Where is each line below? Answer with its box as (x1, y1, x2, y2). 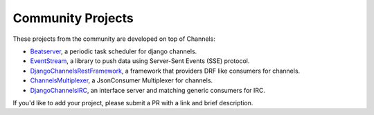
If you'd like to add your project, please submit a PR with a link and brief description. (12, 98, 253, 107)
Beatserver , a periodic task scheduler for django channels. (30, 47, 197, 55)
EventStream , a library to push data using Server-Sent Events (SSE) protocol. (30, 57, 250, 65)
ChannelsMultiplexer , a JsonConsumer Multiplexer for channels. (30, 76, 213, 85)
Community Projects (12, 10, 134, 26)
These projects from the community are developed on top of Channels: (12, 35, 216, 43)
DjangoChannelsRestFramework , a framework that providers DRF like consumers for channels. (30, 67, 301, 75)
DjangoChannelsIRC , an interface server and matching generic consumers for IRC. (30, 86, 266, 94)
